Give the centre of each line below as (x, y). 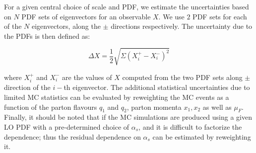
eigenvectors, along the (66, 26)
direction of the (27, 87)
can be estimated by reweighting (202, 136)
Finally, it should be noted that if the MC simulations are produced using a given (128, 117)
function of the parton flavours (51, 107)
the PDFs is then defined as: (47, 36)
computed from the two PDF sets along (182, 77)
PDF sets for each (220, 16)
